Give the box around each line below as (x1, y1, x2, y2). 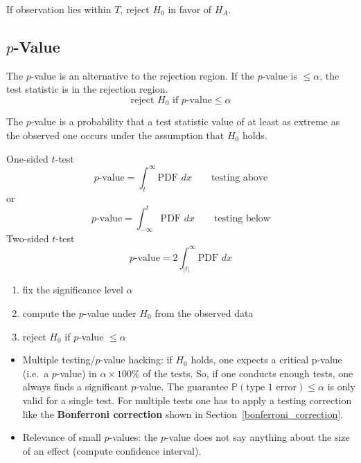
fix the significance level (22, 282, 123, 297)
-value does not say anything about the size (165, 430, 350, 444)
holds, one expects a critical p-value (191, 352, 342, 367)
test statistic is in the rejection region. (6, 82, 168, 96)
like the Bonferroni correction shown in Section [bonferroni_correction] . (22, 406, 344, 421)
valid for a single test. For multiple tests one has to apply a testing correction (22, 392, 352, 407)
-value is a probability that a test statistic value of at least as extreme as (30, 114, 340, 129)
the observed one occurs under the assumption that (6, 128, 224, 143)
